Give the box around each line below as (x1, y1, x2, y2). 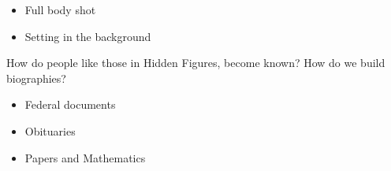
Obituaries (24, 122, 76, 139)
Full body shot (24, 2, 96, 17)
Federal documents (24, 96, 116, 113)
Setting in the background (24, 28, 151, 44)
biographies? (6, 69, 66, 86)
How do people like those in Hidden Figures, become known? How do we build (6, 54, 385, 71)
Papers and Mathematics (24, 149, 146, 165)
